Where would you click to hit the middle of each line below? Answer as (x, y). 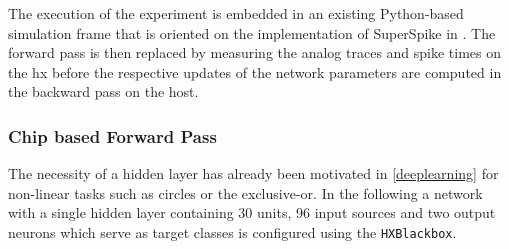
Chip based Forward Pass (112, 135)
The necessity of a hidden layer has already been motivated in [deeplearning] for (253, 173)
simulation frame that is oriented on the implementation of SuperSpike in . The (252, 32)
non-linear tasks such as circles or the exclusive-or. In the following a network (245, 192)
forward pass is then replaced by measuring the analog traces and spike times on (255, 52)
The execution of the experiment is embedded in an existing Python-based (236, 13)
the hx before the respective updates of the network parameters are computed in (255, 71)
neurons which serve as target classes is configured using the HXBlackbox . (232, 231)
